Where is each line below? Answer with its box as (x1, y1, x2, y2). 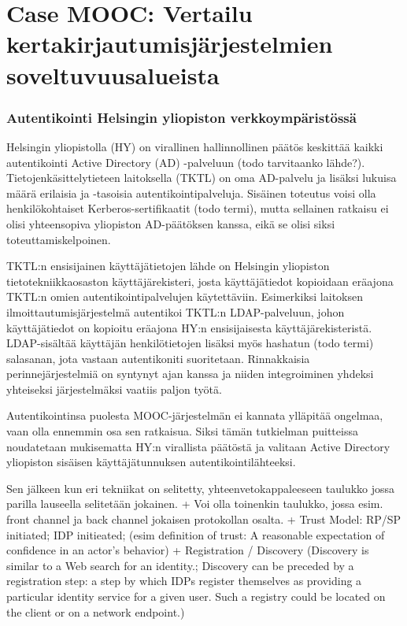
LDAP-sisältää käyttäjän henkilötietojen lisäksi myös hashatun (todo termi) (6, 335, 374, 351)
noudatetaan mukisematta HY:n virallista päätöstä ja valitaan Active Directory (6, 438, 390, 454)
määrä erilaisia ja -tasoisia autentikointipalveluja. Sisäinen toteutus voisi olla (6, 184, 376, 201)
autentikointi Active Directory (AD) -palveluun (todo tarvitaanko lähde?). (6, 154, 365, 170)
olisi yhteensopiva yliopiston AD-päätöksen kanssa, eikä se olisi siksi (6, 215, 335, 232)
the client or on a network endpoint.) (6, 603, 185, 620)
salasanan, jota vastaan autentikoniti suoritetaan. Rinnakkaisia (6, 350, 310, 366)
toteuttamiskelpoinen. (6, 231, 111, 247)
